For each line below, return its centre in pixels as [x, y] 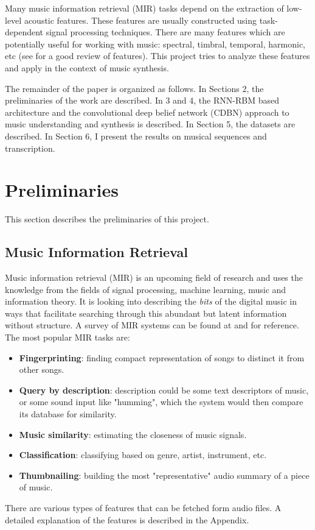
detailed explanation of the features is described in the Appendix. [127, 519]
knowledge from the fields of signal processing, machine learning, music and [146, 289]
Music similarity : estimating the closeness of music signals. [133, 434]
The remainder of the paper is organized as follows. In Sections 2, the [134, 88]
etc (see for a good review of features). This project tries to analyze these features [157, 56]
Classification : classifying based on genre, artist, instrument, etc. [143, 455]
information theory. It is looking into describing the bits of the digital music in [151, 301]
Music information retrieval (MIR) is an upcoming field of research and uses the [154, 277]
